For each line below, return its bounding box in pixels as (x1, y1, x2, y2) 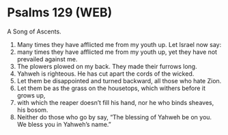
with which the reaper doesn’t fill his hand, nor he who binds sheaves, (16, 98, 214, 106)
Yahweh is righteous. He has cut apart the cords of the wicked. (16, 70, 195, 78)
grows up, (16, 91, 46, 100)
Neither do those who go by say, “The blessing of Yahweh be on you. (16, 112, 212, 121)
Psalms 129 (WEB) (7, 5, 113, 20)
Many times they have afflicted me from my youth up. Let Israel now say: (16, 40, 222, 48)
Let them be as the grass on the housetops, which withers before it (16, 84, 206, 92)
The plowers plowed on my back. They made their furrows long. (16, 62, 197, 70)
